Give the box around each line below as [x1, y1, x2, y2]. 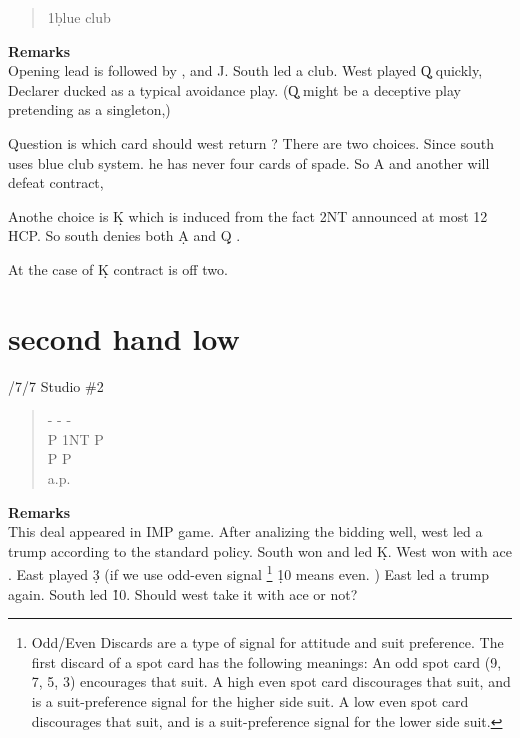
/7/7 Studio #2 [8, 375, 104, 396]
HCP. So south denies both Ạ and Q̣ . [8, 225, 241, 246]
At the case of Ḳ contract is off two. [8, 258, 228, 279]
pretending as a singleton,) [8, 99, 171, 120]
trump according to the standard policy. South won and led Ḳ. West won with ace [8, 540, 512, 561]
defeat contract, [8, 172, 104, 193]
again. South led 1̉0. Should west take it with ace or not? [8, 583, 358, 604]
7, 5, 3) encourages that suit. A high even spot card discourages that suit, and [31, 671, 511, 692]
